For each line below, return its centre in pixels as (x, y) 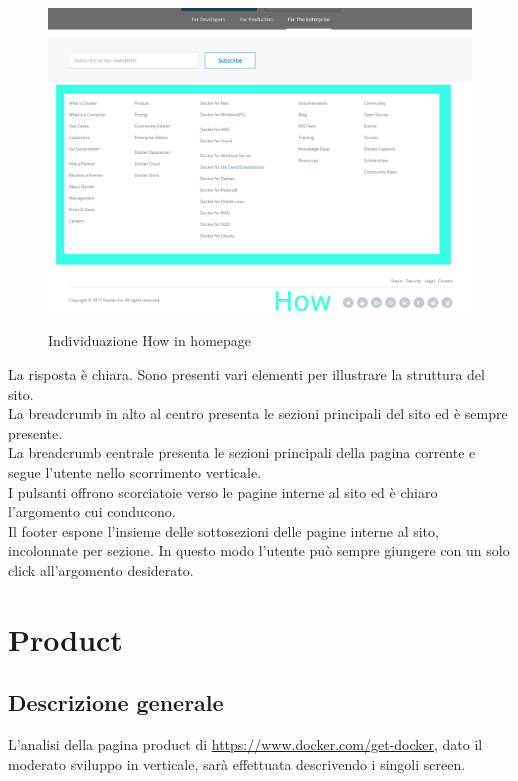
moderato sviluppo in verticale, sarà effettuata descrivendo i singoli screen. (237, 763)
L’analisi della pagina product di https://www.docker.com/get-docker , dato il (245, 744)
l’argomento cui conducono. (92, 511)
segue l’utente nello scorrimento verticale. (135, 471)
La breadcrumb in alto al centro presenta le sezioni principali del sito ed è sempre (258, 413)
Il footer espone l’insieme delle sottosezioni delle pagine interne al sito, (223, 530)
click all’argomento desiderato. (101, 569)
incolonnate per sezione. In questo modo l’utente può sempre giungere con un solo (259, 550)
